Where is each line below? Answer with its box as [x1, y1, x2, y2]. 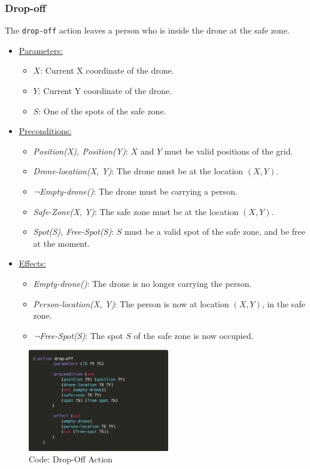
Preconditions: [19, 125, 72, 137]
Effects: [19, 257, 46, 270]
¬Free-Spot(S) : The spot [33, 329, 123, 341]
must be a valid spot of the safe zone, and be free [124, 225, 306, 238]
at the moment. [33, 237, 90, 249]
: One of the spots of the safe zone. [38, 104, 166, 117]
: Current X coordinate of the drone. [40, 64, 174, 77]
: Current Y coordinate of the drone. [38, 84, 172, 97]
